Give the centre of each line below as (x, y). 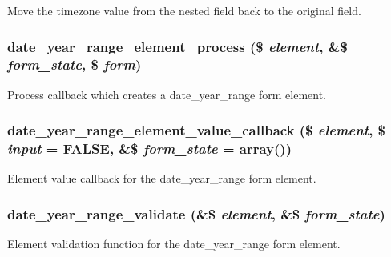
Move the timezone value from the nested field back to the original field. (184, 10)
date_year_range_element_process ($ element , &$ (177, 46)
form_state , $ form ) (75, 64)
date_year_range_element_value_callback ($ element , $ (197, 130)
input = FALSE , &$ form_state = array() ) (149, 149)
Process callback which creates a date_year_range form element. (167, 94)
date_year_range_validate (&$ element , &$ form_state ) (196, 213)
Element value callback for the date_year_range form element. (162, 178)
